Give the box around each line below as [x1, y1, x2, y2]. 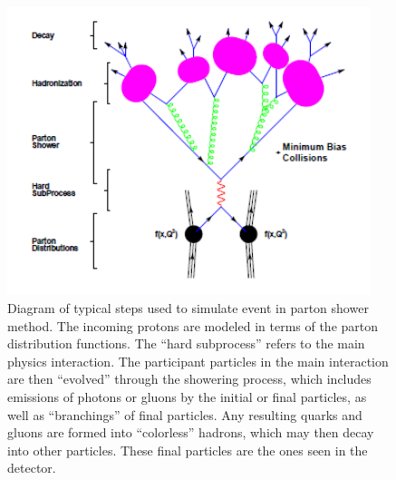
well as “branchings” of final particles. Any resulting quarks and [7, 405, 362, 424]
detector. [7, 458, 56, 477]
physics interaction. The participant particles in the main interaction [7, 351, 389, 370]
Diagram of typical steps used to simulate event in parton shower [7, 298, 369, 317]
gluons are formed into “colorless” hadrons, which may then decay [7, 423, 374, 442]
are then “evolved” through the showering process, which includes [7, 369, 372, 388]
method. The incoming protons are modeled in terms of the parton [7, 316, 379, 335]
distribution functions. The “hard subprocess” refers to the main [7, 334, 365, 353]
